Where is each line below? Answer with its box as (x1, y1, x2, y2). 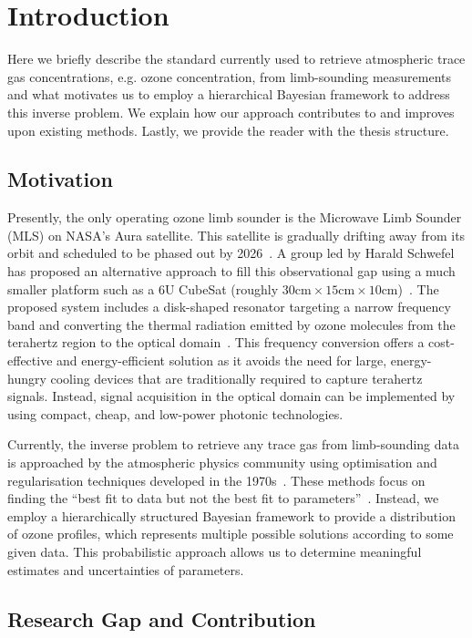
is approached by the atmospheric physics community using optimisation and (7, 453, 437, 472)
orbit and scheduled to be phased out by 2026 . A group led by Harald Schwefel (7, 243, 455, 262)
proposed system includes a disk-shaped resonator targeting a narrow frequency (7, 297, 451, 316)
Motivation (7, 165, 113, 193)
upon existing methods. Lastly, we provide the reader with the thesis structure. (7, 120, 449, 139)
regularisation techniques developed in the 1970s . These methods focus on (7, 470, 426, 489)
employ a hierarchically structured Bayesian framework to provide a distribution (7, 506, 456, 525)
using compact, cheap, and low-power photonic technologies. (7, 404, 344, 423)
